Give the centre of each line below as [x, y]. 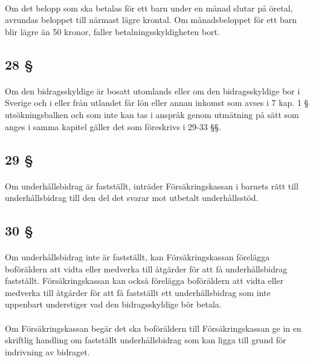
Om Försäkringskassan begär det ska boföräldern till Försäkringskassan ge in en [153, 328]
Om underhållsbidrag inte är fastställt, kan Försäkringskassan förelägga [137, 257]
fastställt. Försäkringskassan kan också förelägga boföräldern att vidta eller [144, 281]
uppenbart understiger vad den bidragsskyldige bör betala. [113, 304]
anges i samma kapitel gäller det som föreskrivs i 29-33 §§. [113, 126]
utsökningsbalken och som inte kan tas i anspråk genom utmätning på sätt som [152, 114]
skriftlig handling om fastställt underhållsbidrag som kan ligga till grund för [146, 340]
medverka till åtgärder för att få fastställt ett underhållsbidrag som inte [138, 292]
